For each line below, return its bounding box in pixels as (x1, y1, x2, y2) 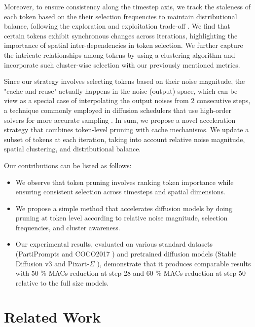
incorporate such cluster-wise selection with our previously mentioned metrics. (4, 59, 240, 70)
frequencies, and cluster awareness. (15, 222, 120, 232)
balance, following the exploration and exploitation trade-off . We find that (4, 21, 230, 31)
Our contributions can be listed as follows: (4, 160, 132, 170)
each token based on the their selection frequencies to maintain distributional (4, 11, 237, 21)
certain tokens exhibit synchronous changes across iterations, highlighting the (4, 30, 238, 40)
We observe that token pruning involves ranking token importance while (15, 177, 234, 187)
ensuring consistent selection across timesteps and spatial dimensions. (15, 186, 225, 197)
